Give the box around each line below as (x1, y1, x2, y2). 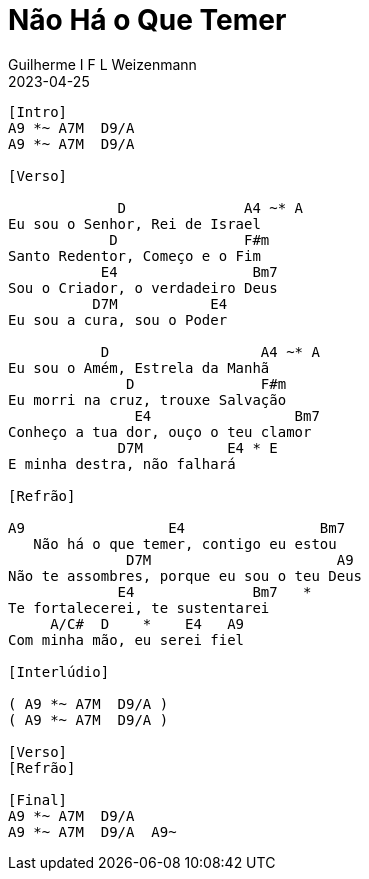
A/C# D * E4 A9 (50, 615, 245, 632)
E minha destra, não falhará (8, 455, 236, 472)
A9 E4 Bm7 (8, 519, 346, 536)
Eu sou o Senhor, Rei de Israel (8, 215, 261, 232)
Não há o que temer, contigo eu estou (33, 535, 337, 552)
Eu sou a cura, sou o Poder (8, 311, 228, 328)
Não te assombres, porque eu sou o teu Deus (8, 567, 363, 584)
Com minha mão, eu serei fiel (8, 631, 245, 648)
